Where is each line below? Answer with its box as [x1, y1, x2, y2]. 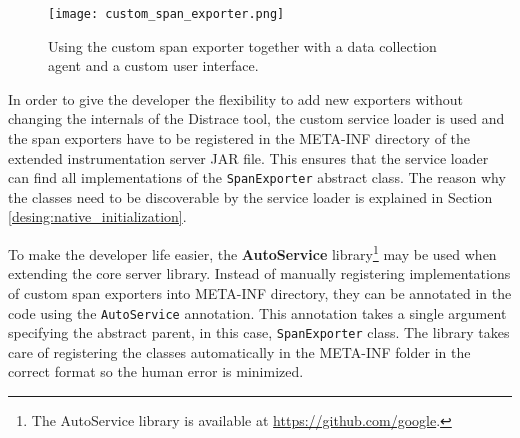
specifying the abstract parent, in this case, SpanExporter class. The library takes [8, 322, 510, 343]
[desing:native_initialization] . [8, 206, 187, 227]
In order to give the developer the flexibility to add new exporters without [8, 88, 463, 109]
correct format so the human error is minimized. [8, 361, 304, 382]
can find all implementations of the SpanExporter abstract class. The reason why [8, 167, 506, 188]
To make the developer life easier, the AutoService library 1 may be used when [8, 241, 497, 264]
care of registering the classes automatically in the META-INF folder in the [8, 341, 471, 362]
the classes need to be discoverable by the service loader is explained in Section [8, 186, 493, 207]
